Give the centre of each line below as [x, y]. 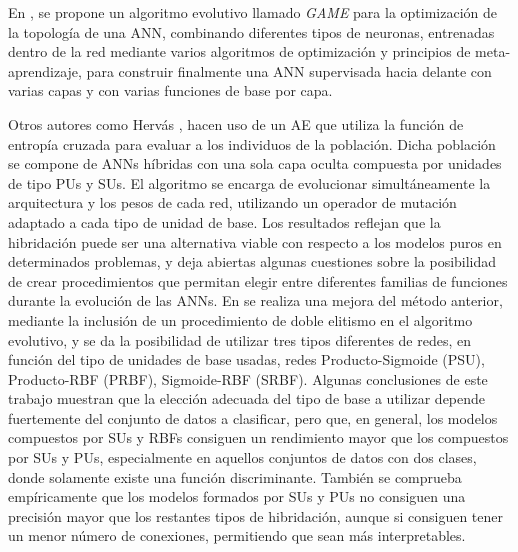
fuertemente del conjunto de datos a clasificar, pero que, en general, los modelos [253, 417]
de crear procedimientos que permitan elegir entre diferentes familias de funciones [258, 280]
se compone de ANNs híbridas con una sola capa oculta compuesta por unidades [255, 163]
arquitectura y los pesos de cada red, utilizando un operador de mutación [232, 202]
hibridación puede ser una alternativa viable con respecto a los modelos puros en [255, 241]
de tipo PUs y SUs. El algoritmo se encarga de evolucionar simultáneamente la [249, 182]
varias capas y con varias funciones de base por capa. [170, 90]
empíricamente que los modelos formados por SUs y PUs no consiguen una [237, 496]
